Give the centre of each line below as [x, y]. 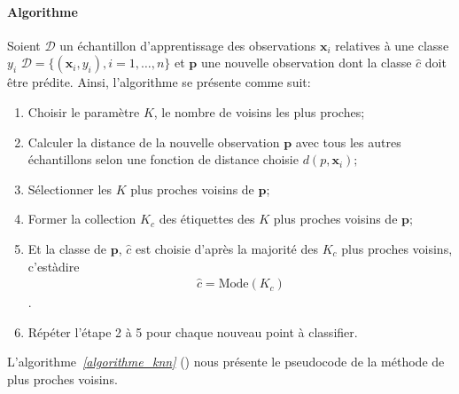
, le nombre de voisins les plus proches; [259, 111]
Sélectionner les [70, 189]
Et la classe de [67, 248]
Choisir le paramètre [84, 111]
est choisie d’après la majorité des [227, 248]
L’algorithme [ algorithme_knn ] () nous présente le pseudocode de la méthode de [226, 362]
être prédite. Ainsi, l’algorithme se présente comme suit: [159, 82]
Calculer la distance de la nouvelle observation [154, 142]
